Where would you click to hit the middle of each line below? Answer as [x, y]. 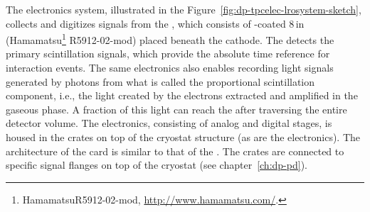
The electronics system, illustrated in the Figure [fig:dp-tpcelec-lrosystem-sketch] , [184, 9]
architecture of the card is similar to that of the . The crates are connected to [175, 151]
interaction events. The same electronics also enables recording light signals [170, 68]
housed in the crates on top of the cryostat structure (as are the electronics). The [183, 137]
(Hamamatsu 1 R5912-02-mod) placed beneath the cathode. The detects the [170, 39]
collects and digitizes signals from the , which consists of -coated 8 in [155, 23]
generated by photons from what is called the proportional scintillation [160, 81]
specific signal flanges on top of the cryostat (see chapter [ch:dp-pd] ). [157, 165]
